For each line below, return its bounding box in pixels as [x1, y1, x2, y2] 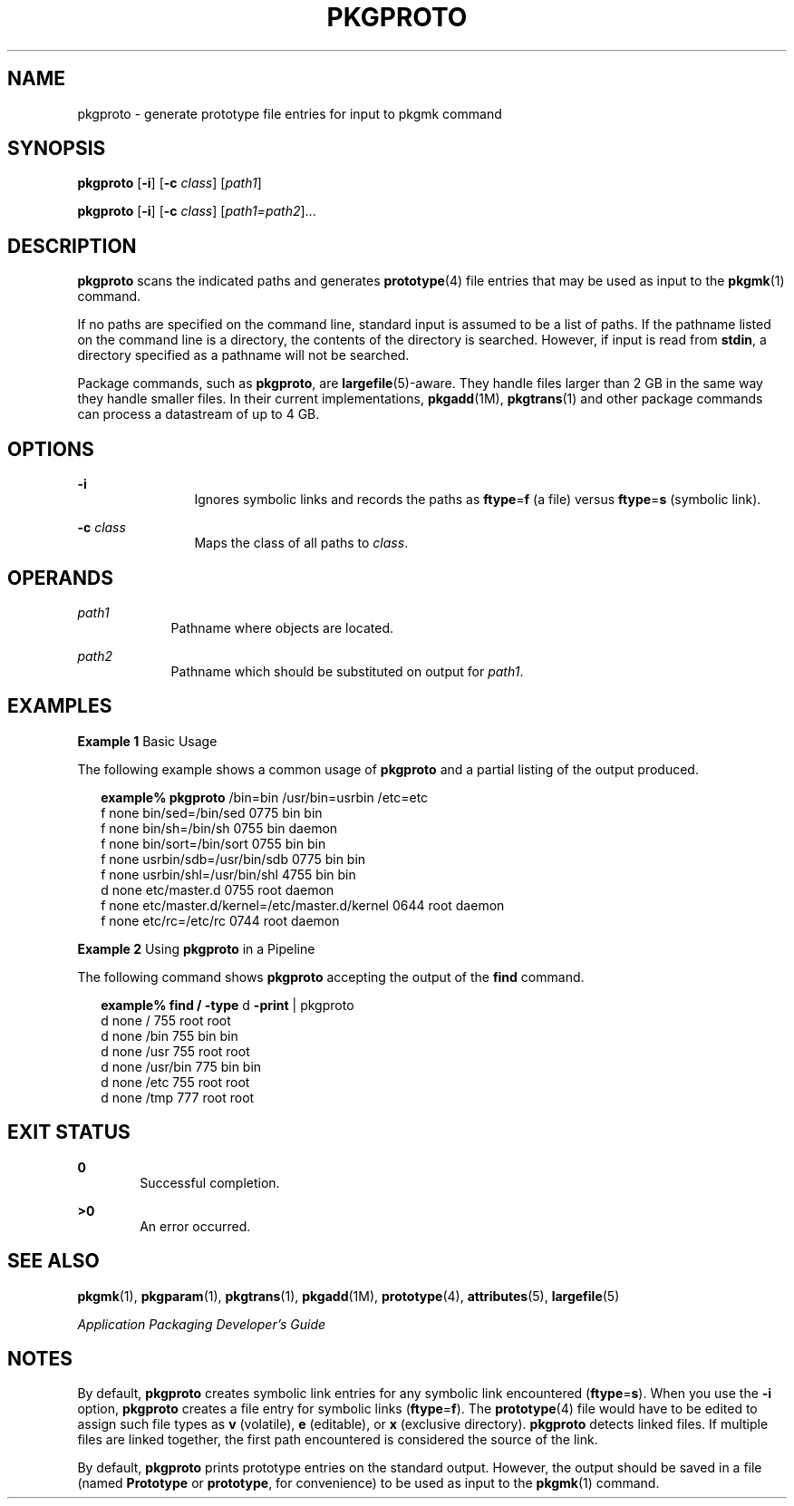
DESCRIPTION [7, 234, 137, 257]
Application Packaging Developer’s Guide [77, 1316, 326, 1332]
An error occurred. [140, 1218, 251, 1234]
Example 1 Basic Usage [77, 733, 218, 749]
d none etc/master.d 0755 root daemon [101, 881, 334, 898]
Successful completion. [140, 1174, 280, 1190]
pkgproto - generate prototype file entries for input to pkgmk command [77, 105, 502, 121]
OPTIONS [7, 437, 94, 461]
